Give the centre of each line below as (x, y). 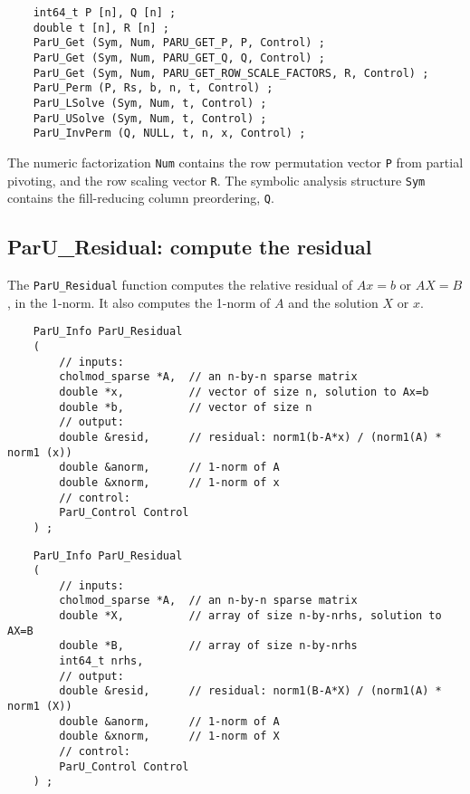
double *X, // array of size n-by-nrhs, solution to (250, 616)
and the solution (333, 302)
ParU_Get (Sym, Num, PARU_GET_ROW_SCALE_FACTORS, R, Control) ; (231, 73)
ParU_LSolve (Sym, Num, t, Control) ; (150, 103)
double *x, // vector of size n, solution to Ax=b (244, 392)
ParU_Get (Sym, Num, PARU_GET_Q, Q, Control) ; (179, 57)
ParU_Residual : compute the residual (190, 247)
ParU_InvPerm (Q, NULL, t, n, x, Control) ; (169, 134)
